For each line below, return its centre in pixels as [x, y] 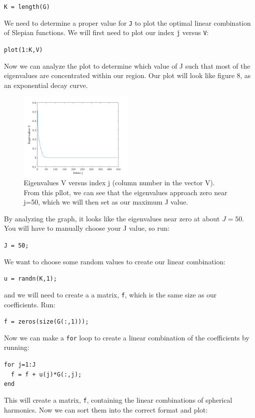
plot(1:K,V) [23, 50]
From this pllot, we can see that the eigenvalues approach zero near [126, 192]
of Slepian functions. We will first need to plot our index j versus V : [106, 32]
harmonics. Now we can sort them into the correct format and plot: [106, 409]
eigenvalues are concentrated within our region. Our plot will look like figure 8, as [127, 75]
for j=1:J [20, 365]
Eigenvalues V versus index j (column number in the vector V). [119, 182]
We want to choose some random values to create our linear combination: [115, 261]
